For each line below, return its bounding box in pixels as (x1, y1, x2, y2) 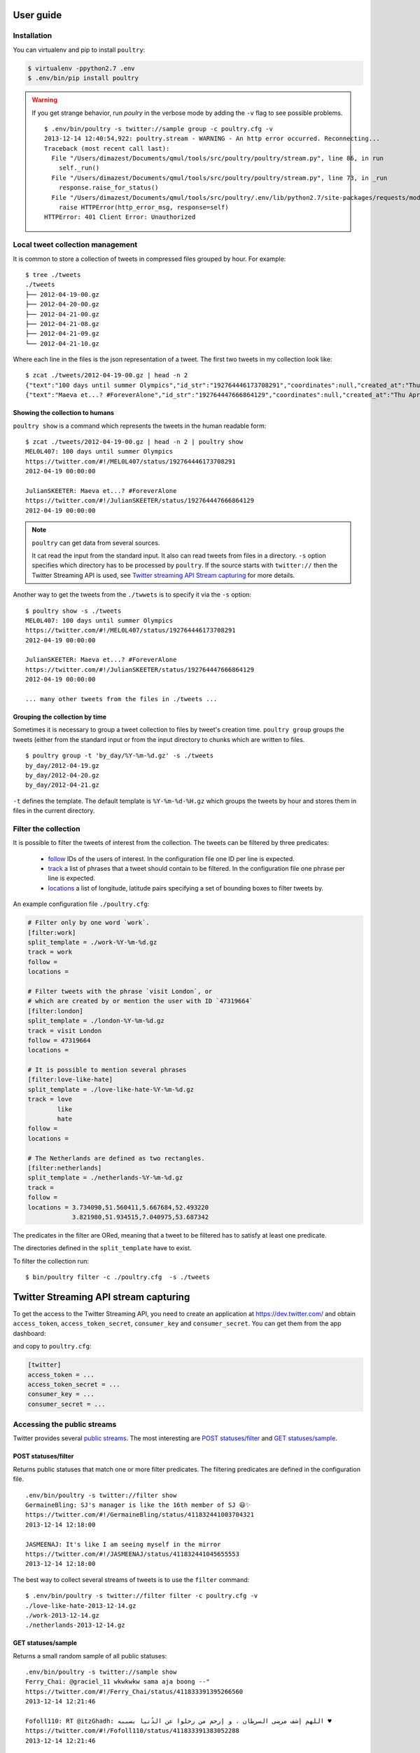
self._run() (58, 164, 100, 172)
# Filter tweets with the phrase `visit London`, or (27, 987, 213, 995)
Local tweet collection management (13, 240, 138, 250)
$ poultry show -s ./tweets (25, 607, 122, 615)
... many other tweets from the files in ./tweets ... (25, 695, 218, 703)
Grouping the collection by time (13, 712, 107, 722)
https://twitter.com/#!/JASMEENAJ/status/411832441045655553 (25, 1550, 239, 1558)
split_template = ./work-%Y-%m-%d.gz (27, 938, 157, 946)
